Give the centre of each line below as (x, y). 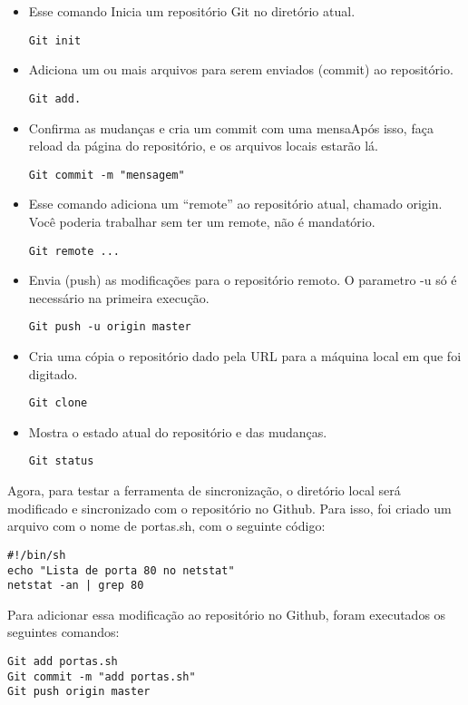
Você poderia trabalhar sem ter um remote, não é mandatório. (202, 221)
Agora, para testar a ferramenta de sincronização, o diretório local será (204, 490)
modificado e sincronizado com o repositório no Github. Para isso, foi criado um (229, 508)
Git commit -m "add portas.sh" (102, 676)
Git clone (58, 403)
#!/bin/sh (37, 555)
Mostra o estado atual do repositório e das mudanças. (178, 431)
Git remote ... (74, 251)
